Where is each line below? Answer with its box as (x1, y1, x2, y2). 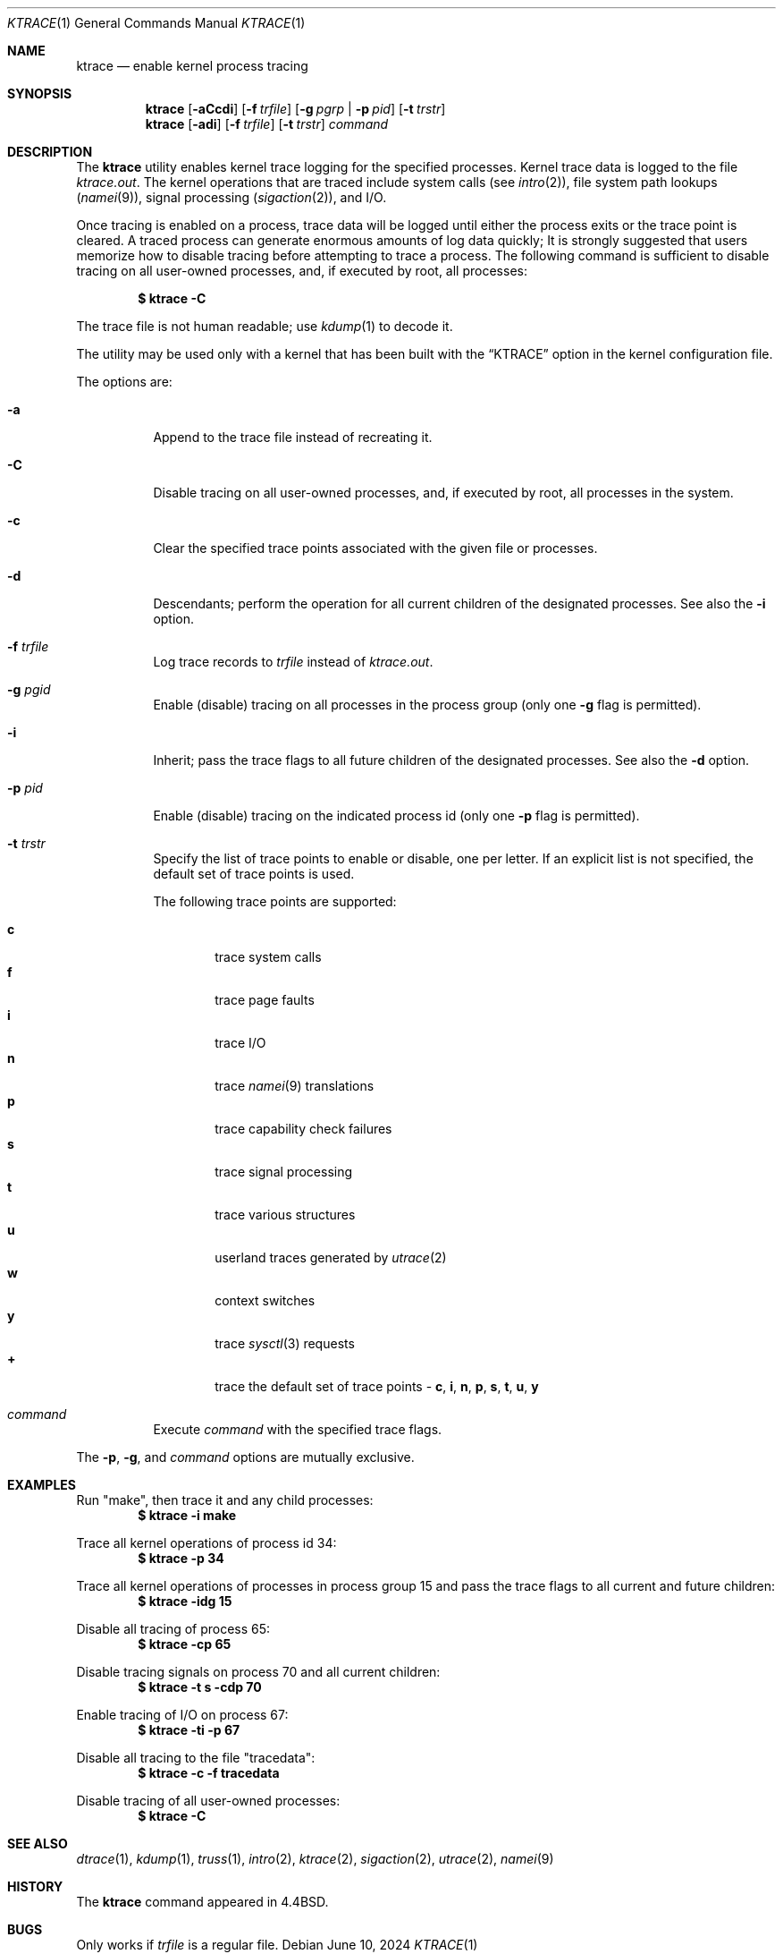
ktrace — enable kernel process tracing (76, 58, 308, 73)
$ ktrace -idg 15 (138, 1593, 232, 1609)
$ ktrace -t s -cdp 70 (138, 1679, 262, 1695)
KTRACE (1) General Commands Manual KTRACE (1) (7, 15, 306, 30)
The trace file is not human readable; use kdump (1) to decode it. (76, 319, 453, 334)
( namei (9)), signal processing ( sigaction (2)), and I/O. (76, 190, 387, 205)
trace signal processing (215, 1164, 353, 1179)
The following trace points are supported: (153, 894, 397, 909)
